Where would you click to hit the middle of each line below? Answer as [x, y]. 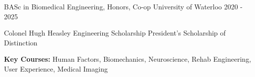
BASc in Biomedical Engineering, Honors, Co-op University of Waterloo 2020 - [123, 6]
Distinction [21, 42]
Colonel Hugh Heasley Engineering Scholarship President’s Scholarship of [115, 33]
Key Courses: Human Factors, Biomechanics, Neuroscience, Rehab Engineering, [128, 59]
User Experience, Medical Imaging [56, 68]
